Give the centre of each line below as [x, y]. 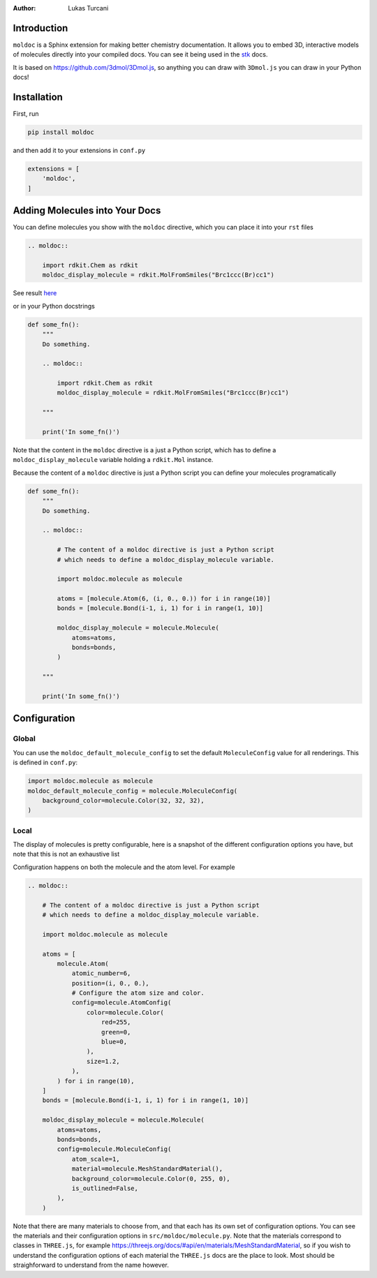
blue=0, [114, 1042]
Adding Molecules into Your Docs [87, 210]
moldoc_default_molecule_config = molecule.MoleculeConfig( [133, 791]
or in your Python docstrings [54, 306]
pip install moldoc [61, 132]
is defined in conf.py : [45, 763]
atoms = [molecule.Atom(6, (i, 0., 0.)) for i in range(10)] [164, 599]
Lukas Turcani [88, 8]
